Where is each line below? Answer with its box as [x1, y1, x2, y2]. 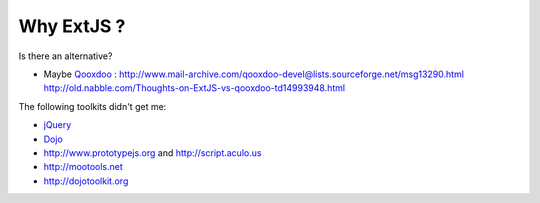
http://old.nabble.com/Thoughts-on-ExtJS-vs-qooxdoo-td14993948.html [43, 82, 345, 94]
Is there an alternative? [18, 50, 113, 62]
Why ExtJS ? [18, 15, 126, 37]
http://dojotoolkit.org [43, 175, 129, 187]
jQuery [43, 119, 72, 131]
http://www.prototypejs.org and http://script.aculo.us [43, 146, 262, 159]
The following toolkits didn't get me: [18, 100, 167, 112]
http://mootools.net [43, 161, 124, 173]
